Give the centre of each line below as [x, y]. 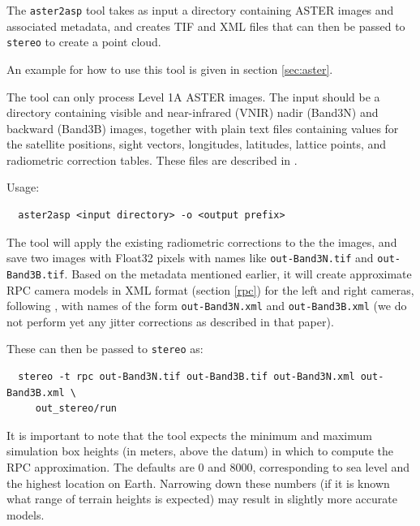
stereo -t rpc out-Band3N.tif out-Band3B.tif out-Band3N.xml [186, 377]
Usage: [23, 187]
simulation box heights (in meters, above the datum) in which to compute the [200, 451]
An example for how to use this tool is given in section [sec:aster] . [170, 69]
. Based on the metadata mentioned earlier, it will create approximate [238, 273]
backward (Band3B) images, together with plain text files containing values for [203, 128]
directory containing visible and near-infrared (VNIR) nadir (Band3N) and [193, 112]
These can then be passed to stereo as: [105, 349]
